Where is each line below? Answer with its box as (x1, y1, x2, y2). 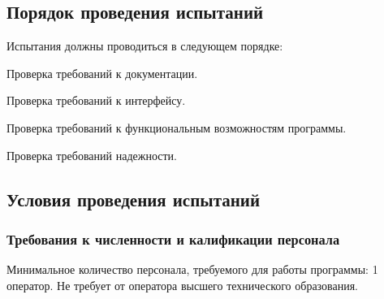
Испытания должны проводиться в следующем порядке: (6, 37, 283, 54)
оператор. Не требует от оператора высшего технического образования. (6, 276, 359, 293)
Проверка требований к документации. (6, 64, 198, 81)
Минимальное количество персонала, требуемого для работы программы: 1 (6, 261, 378, 278)
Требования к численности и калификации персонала (6, 228, 340, 249)
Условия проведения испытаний (6, 186, 261, 211)
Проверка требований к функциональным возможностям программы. (6, 119, 347, 136)
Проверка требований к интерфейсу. (6, 92, 186, 109)
